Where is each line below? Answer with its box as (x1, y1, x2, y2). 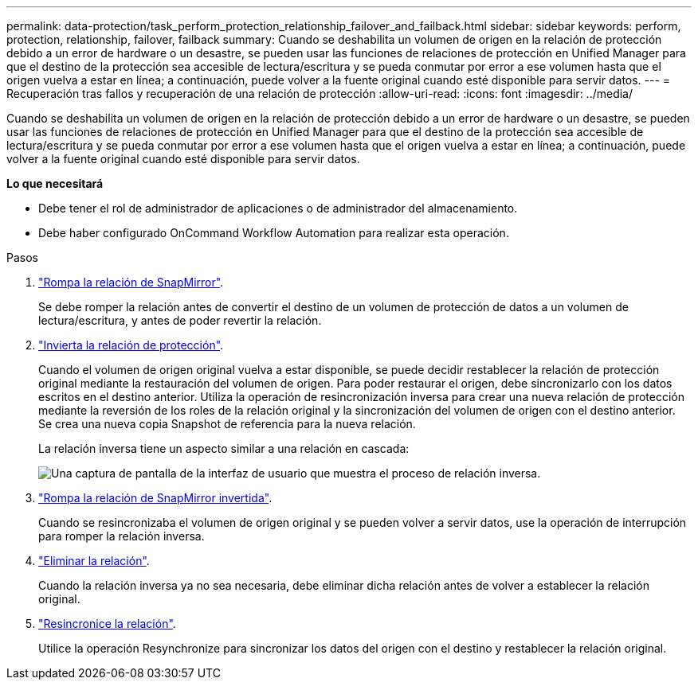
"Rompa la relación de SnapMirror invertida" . (38, 491, 273, 505)
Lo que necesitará (6, 177, 104, 190)
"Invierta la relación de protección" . (38, 338, 224, 352)
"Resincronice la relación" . (38, 617, 176, 630)
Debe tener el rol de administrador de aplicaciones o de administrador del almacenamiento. (38, 201, 518, 215)
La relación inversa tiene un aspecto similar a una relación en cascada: (38, 442, 410, 455)
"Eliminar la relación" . (38, 554, 150, 567)
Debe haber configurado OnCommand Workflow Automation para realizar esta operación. (38, 226, 509, 240)
